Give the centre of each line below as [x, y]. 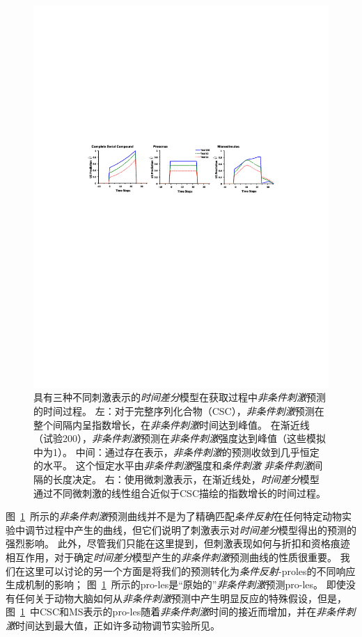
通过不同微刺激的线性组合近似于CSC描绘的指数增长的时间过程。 [180, 493]
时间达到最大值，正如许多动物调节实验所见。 [118, 625]
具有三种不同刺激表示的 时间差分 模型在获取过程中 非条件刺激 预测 [180, 397]
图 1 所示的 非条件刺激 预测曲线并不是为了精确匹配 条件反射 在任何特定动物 [174, 516]
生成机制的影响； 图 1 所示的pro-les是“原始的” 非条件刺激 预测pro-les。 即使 [176, 584]
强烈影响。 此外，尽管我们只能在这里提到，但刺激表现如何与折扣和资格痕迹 [178, 543]
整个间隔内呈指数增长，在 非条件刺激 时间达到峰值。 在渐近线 [172, 424]
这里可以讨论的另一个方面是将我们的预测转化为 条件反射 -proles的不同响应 [190, 571]
